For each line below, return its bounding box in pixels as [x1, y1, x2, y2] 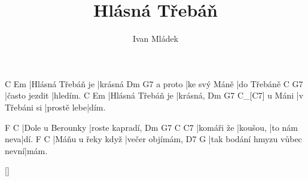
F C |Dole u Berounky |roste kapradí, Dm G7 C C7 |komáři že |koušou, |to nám [5, 121, 298, 133]
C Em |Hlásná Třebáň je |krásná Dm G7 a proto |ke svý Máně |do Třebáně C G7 [5, 77, 303, 90]
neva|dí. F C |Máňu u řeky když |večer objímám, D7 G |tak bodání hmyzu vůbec [5, 133, 302, 145]
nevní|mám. [5, 144, 48, 157]
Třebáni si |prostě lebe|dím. [5, 100, 106, 113]
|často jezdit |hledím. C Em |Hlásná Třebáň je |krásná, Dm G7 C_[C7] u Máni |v [5, 89, 304, 102]
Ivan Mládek [132, 32, 179, 45]
